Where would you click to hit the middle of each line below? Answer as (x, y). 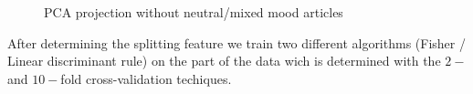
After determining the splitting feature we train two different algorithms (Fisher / (236, 42)
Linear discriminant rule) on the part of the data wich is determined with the (224, 61)
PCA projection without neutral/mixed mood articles (194, 12)
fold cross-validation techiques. (146, 78)
